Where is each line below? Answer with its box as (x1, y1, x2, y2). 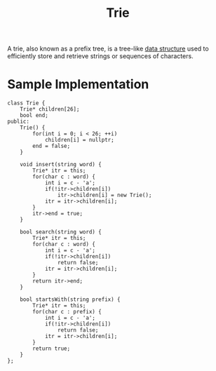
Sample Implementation (7, 76, 149, 93)
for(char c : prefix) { (32, 309, 102, 316)
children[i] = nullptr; (44, 137, 114, 144)
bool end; (20, 112, 49, 119)
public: (7, 118, 30, 126)
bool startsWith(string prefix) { (20, 296, 121, 303)
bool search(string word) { (20, 229, 102, 236)
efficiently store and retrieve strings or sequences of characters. (7, 52, 194, 60)
